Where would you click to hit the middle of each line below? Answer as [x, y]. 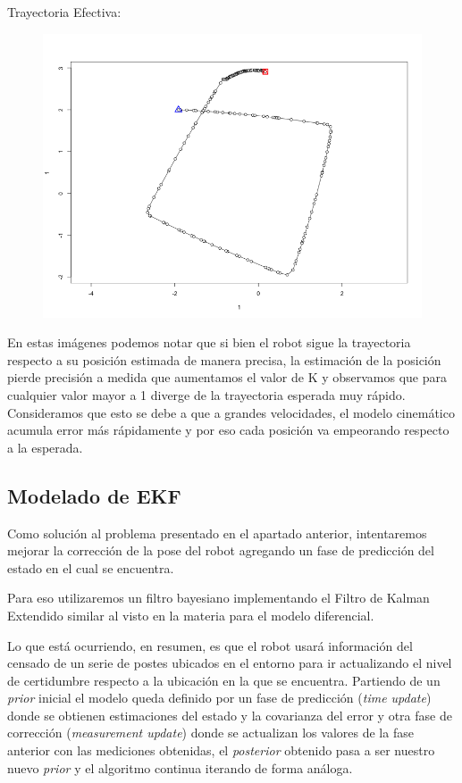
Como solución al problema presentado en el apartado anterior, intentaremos [217, 533]
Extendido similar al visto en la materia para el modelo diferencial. [191, 615]
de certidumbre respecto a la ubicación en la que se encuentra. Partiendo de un [224, 680]
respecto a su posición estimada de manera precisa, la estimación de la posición [224, 359]
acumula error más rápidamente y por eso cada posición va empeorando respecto [228, 430]
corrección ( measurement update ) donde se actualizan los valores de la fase [210, 733]
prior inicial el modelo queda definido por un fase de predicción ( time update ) [219, 698]
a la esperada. [45, 447]
